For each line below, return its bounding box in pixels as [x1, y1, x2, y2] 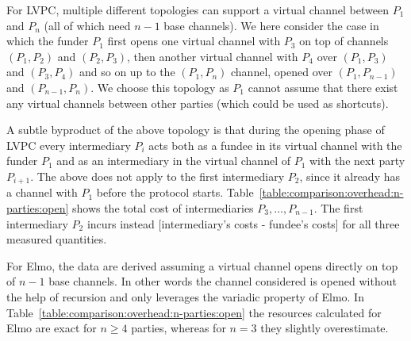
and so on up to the [79, 63, 175, 80]
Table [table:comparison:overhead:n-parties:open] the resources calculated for [6, 304, 382, 320]
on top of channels [299, 33, 389, 49]
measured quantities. [6, 231, 107, 247]
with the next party [309, 152, 405, 169]
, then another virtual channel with [127, 48, 298, 64]
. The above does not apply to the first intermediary [30, 167, 285, 184]
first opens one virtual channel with [107, 33, 281, 49]
